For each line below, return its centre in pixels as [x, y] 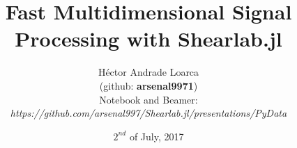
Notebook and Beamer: [148, 99]
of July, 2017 [157, 136]
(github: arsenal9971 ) [148, 85]
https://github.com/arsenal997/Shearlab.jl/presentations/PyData [148, 113]
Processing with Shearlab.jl [148, 39]
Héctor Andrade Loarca [148, 72]
